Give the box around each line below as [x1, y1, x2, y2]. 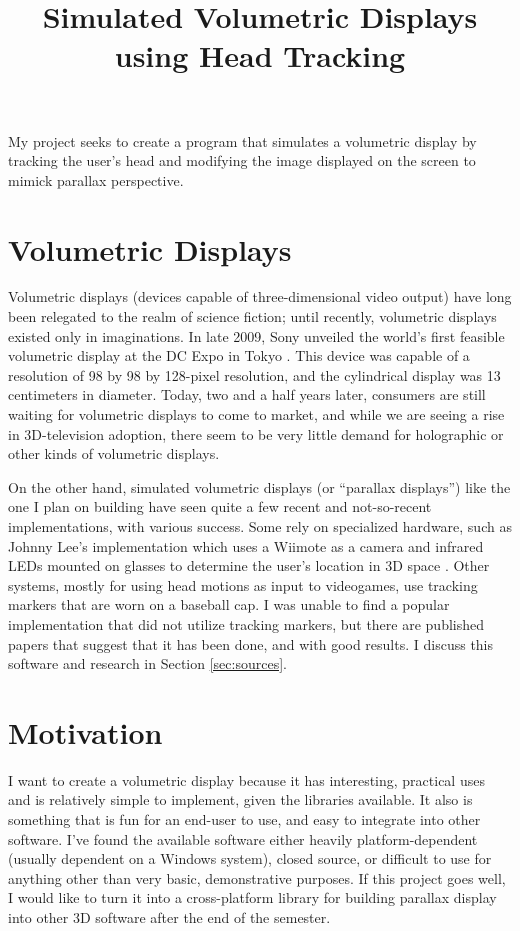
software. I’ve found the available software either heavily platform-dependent [8, 828, 478, 849]
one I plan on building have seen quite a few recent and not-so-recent [8, 496, 432, 517]
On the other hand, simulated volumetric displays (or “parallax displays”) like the [8, 476, 511, 497]
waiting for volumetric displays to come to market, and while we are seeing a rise [8, 404, 505, 425]
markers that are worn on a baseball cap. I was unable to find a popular [8, 594, 450, 615]
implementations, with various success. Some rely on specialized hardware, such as [8, 516, 512, 536]
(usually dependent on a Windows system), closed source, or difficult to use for [8, 848, 492, 869]
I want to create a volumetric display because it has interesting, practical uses [8, 769, 485, 790]
